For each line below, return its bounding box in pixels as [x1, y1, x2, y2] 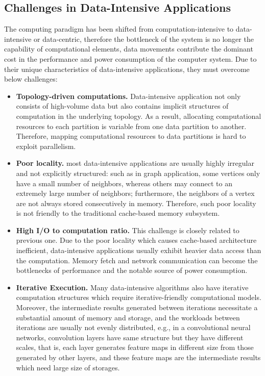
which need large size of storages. [16, 362, 120, 372]
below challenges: [4, 73, 58, 84]
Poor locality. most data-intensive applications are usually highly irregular [16, 158, 254, 168]
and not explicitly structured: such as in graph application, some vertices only [16, 167, 260, 178]
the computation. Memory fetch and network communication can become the [16, 255, 258, 265]
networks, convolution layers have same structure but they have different [16, 332, 244, 342]
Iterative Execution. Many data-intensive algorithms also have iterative [16, 282, 249, 292]
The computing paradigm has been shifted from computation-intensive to [4, 23, 234, 34]
